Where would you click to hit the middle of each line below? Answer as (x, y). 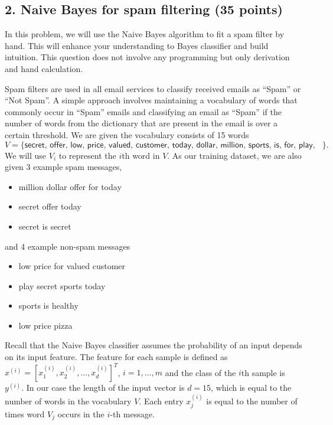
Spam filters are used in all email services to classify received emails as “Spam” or (153, 88)
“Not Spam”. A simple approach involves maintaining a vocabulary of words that (151, 100)
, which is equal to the (251, 388)
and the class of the (200, 372)
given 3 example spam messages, (63, 167)
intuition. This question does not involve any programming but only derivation (147, 57)
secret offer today (50, 206)
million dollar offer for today (70, 186)
